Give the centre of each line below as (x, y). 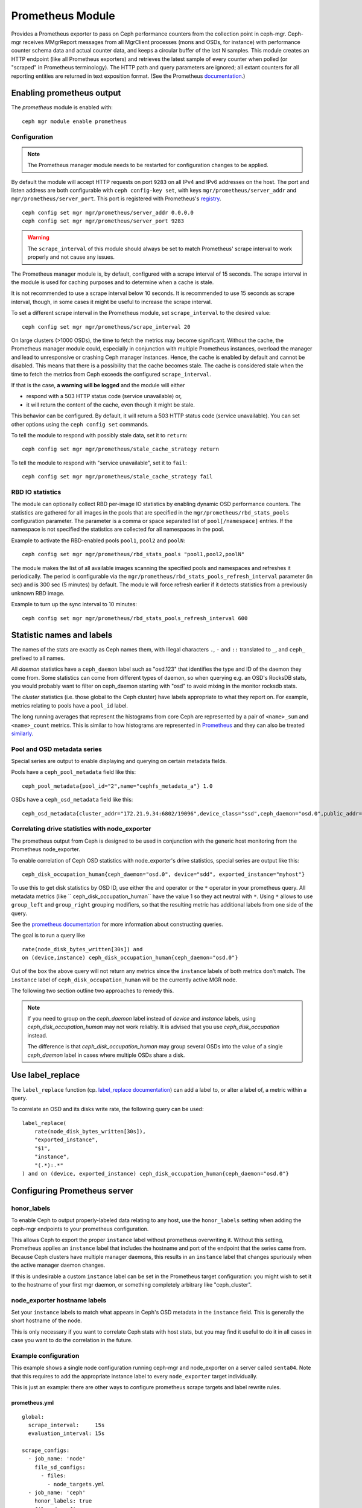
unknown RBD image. (38, 593)
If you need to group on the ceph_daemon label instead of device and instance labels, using (142, 1019)
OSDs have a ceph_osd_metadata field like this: (72, 800)
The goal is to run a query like (48, 936)
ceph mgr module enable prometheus (75, 121)
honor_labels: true (63, 1501)
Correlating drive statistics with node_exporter (81, 829)
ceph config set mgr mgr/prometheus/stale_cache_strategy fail (117, 477)
